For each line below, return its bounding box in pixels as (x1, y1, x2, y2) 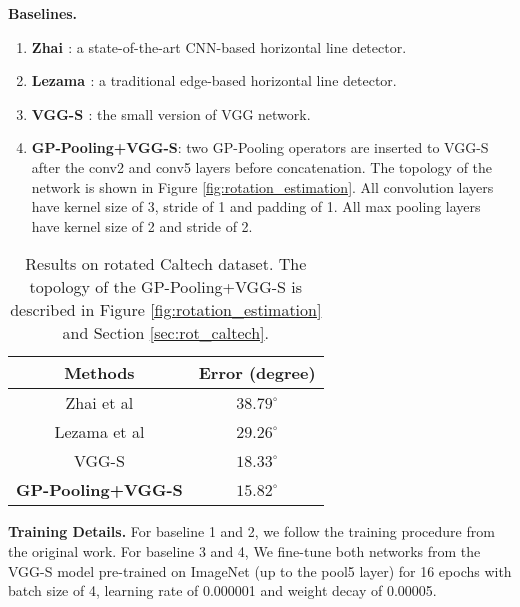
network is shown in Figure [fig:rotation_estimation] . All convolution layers (31, 176, 494, 197)
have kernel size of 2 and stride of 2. (31, 215, 253, 236)
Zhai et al (65, 391, 134, 415)
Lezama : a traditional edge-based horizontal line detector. (31, 70, 397, 91)
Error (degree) (198, 361, 316, 385)
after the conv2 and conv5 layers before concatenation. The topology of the (31, 156, 493, 177)
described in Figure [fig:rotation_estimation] (10, 298, 322, 322)
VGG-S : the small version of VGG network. (31, 103, 311, 124)
